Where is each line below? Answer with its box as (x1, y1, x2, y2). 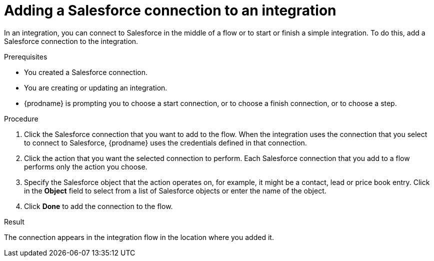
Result (4, 217, 24, 226)
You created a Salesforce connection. (24, 67, 148, 76)
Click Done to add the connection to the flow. (24, 201, 173, 210)
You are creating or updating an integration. (24, 83, 167, 92)
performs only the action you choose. (24, 162, 147, 171)
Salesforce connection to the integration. (4, 36, 138, 45)
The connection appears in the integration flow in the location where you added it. (4, 232, 274, 241)
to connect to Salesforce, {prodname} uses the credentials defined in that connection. (24, 138, 307, 147)
